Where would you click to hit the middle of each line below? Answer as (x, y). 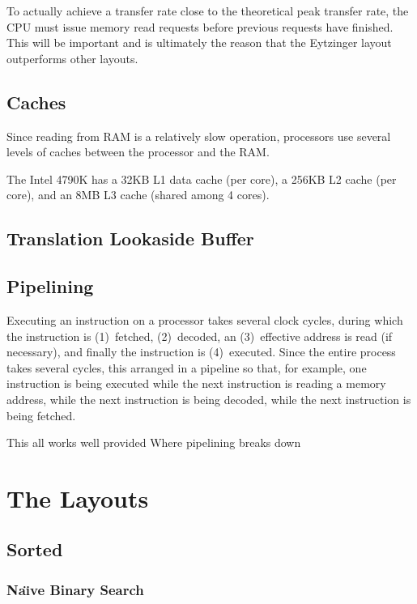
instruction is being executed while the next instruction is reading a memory (196, 383)
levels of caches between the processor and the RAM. (138, 152)
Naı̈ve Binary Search (75, 589)
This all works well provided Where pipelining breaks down (154, 442)
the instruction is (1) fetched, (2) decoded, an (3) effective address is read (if (200, 336)
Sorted (35, 549)
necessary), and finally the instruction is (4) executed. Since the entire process (201, 352)
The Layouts (78, 498)
